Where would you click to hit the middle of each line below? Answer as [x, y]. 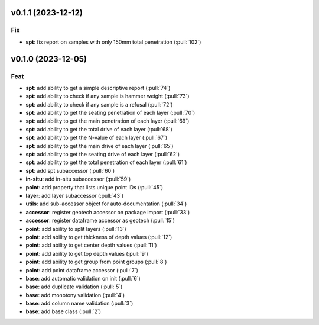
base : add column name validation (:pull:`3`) [79, 303]
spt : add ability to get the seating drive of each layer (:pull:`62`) [103, 155]
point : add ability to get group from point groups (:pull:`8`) [96, 262]
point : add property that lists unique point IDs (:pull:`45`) [95, 187]
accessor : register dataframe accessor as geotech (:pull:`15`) [100, 221]
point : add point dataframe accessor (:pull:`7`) [82, 270]
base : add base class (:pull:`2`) [64, 311]
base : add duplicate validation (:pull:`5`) [74, 287]
